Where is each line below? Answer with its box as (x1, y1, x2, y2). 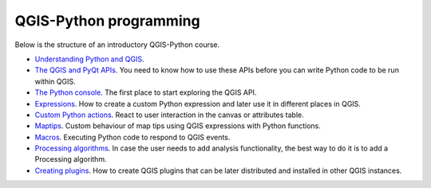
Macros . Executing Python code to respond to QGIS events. (34, 132, 231, 142)
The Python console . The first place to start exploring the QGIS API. (34, 88, 257, 97)
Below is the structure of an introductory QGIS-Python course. (14, 40, 220, 49)
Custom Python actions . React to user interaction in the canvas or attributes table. (34, 110, 305, 119)
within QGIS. (34, 76, 76, 86)
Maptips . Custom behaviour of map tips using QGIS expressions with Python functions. (34, 121, 321, 131)
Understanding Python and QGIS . (34, 54, 144, 64)
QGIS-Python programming (14, 12, 200, 29)
